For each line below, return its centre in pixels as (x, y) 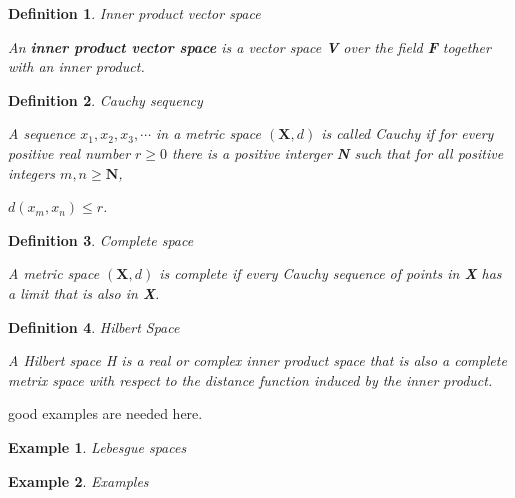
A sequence (42, 133)
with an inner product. (76, 66)
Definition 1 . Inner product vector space (134, 13)
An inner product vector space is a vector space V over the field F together (249, 46)
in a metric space (209, 133)
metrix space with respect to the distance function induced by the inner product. (250, 379)
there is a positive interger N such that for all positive (338, 152)
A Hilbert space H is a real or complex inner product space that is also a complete (257, 360)
